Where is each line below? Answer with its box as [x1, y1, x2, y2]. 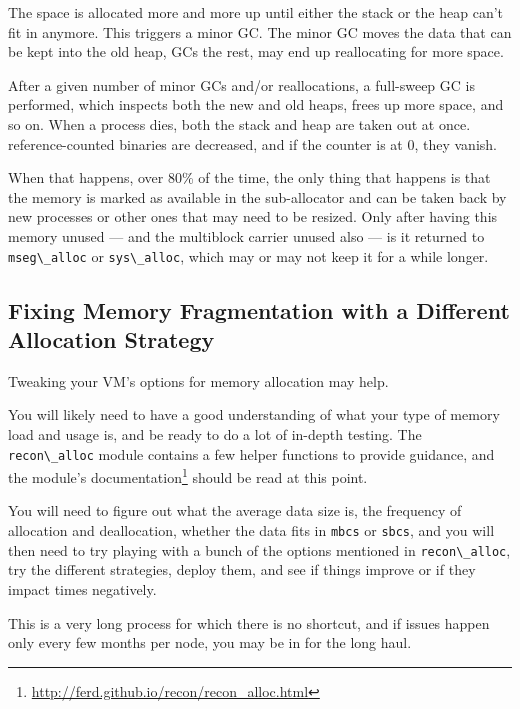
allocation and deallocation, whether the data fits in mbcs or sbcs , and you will [8, 520, 495, 541]
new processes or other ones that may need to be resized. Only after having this [8, 206, 498, 227]
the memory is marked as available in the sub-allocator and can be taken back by [8, 186, 507, 207]
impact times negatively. [8, 578, 157, 599]
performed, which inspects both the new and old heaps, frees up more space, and [8, 94, 504, 115]
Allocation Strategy [8, 323, 215, 354]
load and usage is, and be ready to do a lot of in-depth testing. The [8, 423, 422, 444]
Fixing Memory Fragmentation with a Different [8, 294, 510, 325]
